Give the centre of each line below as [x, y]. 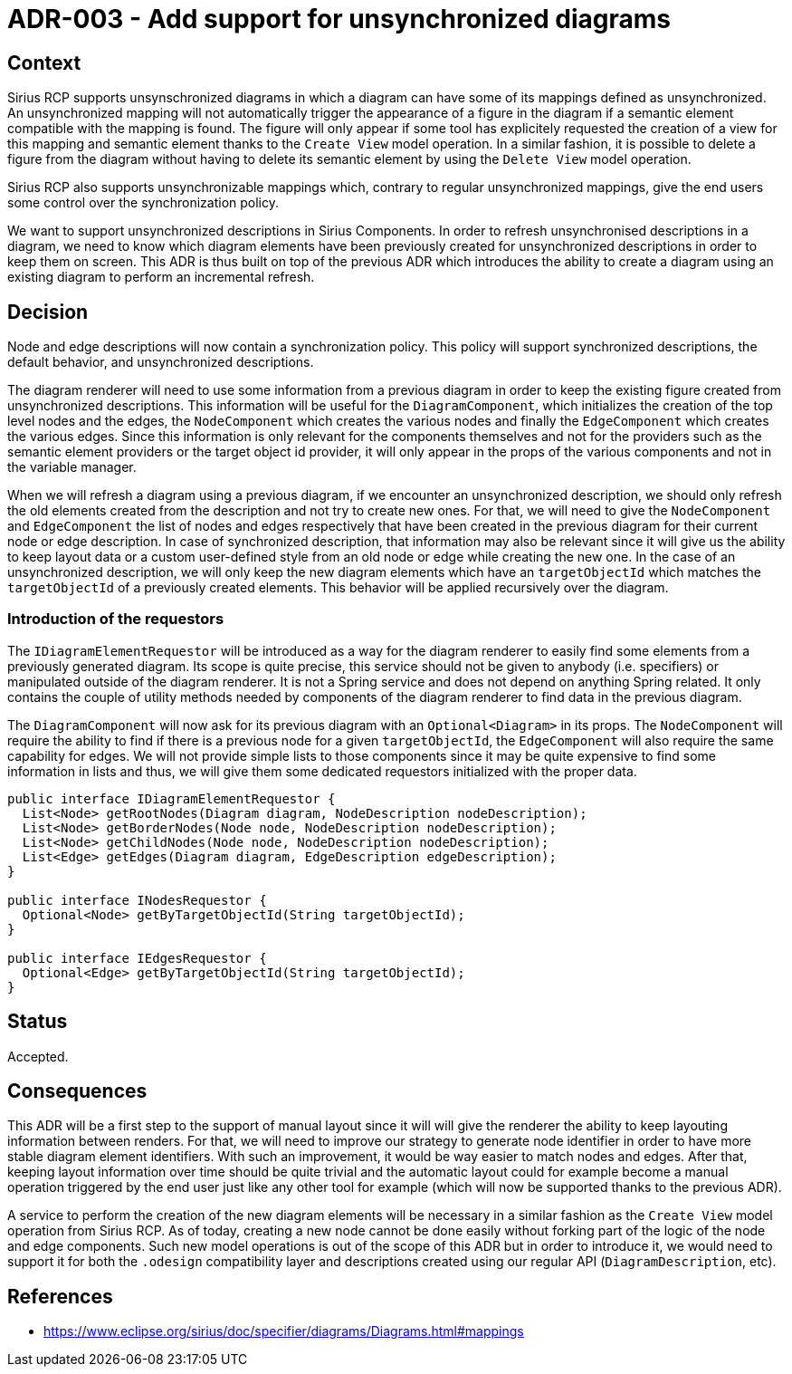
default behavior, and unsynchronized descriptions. [161, 362]
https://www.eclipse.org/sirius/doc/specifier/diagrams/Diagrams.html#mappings [284, 1331]
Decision [48, 312]
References [60, 1296]
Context [44, 62]
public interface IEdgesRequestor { [137, 958]
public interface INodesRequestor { [137, 900]
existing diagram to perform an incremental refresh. [161, 277]
